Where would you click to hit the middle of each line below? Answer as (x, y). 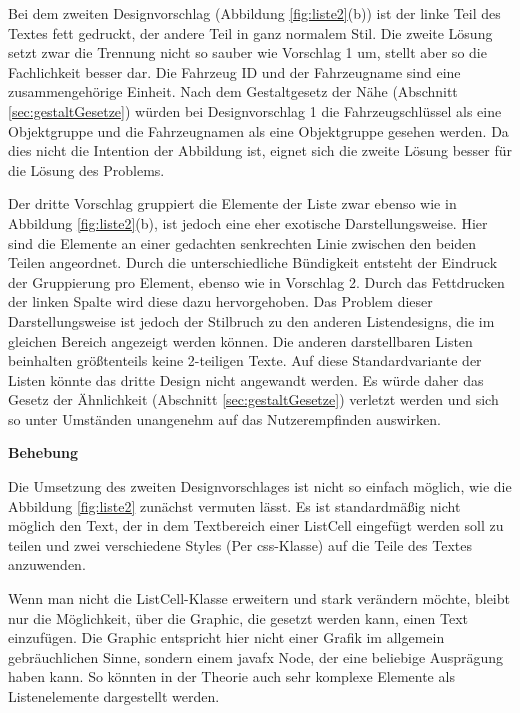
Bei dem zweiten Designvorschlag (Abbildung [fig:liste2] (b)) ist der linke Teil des (254, 13)
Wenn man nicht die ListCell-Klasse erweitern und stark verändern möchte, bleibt (259, 598)
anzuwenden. (47, 564)
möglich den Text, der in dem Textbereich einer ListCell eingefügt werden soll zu (256, 525)
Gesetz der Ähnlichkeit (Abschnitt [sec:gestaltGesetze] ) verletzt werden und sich (253, 399)
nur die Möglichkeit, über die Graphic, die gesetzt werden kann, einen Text (238, 617)
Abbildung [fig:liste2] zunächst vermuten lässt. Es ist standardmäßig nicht (234, 505)
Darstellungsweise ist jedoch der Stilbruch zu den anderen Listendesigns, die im (251, 320)
